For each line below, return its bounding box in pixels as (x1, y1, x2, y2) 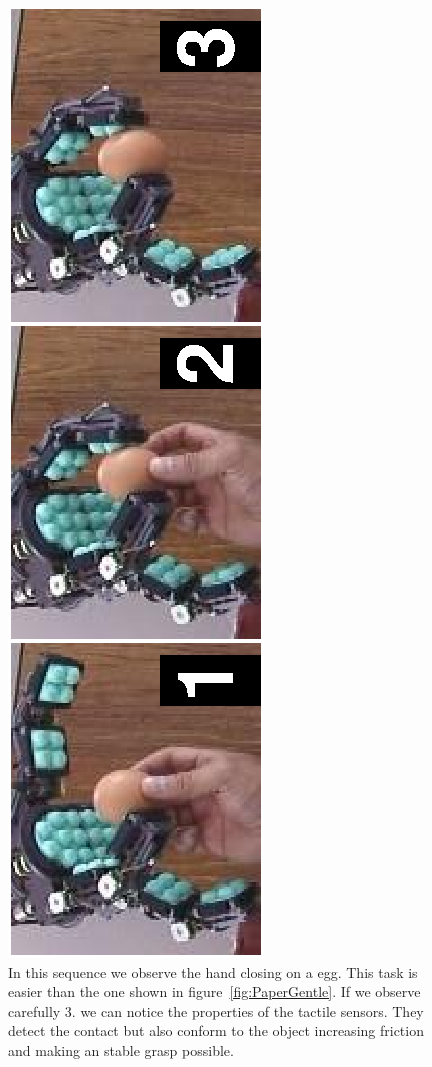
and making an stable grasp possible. (8, 1039, 234, 1060)
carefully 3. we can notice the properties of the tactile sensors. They (8, 1000, 424, 1021)
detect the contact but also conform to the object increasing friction (8, 1020, 424, 1041)
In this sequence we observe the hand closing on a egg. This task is (8, 961, 418, 982)
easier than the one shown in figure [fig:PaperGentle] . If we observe (8, 981, 421, 1002)
